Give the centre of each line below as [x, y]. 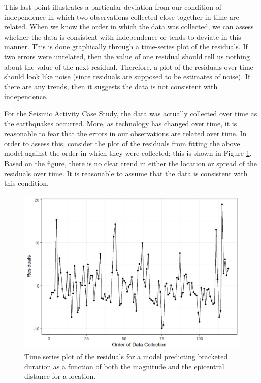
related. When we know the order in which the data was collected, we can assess [129, 27]
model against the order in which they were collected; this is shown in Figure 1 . [128, 153]
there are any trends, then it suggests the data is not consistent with [111, 86]
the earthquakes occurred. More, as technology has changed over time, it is [121, 123]
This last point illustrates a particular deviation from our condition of [113, 7]
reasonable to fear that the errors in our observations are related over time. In [125, 133]
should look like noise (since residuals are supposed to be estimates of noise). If [127, 76]
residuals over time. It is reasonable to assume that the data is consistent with [126, 173]
